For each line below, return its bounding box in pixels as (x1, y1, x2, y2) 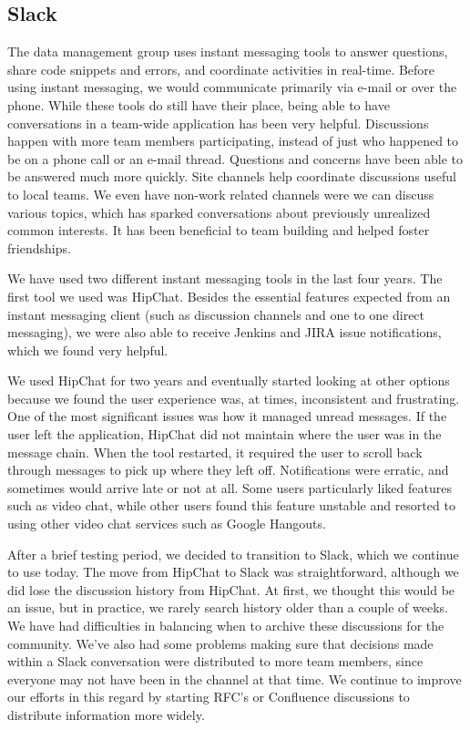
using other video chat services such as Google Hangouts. (7, 514, 326, 533)
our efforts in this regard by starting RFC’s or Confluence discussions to (7, 687, 410, 706)
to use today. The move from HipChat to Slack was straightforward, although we (7, 562, 459, 581)
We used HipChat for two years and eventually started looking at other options (7, 371, 450, 390)
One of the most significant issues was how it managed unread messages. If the (7, 406, 447, 426)
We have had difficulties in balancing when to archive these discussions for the (7, 616, 444, 635)
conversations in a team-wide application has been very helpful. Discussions (7, 113, 429, 132)
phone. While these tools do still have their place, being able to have (7, 95, 390, 114)
